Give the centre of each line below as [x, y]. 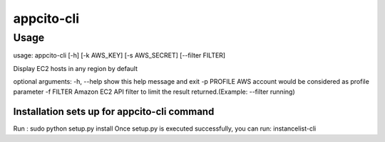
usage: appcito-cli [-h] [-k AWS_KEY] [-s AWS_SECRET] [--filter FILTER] [119, 55]
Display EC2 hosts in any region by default [76, 68]
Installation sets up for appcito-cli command [114, 112]
